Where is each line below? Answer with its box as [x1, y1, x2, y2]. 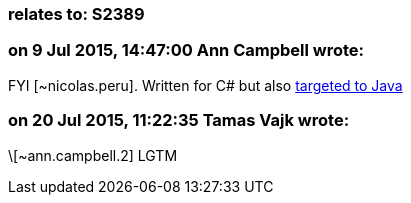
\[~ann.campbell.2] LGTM [8, 146, 178, 164]
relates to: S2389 [8, 4, 145, 24]
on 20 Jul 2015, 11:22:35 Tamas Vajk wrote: [8, 110, 350, 131]
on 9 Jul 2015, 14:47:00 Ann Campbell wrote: [8, 40, 365, 61]
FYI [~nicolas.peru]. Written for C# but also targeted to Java [8, 76, 403, 94]
